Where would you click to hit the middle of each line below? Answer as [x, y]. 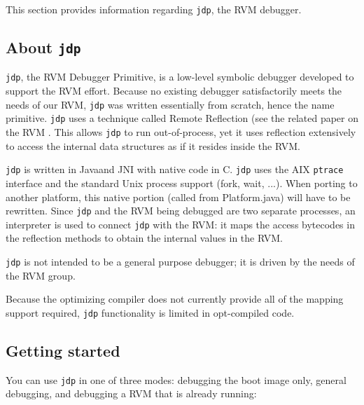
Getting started [63, 350]
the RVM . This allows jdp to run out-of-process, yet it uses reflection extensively [181, 132]
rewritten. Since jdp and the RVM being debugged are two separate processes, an [181, 211]
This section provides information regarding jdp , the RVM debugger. [154, 9]
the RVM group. [41, 275]
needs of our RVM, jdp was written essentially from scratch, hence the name [170, 104]
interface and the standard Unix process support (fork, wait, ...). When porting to [182, 183]
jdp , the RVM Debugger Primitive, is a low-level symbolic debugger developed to [180, 77]
